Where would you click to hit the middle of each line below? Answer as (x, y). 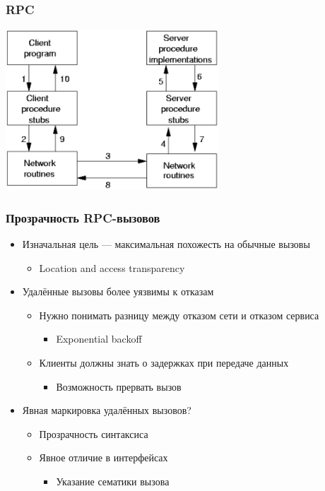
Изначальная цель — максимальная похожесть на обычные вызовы (166, 244)
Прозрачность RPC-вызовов (83, 217)
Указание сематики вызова (113, 481)
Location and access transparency (112, 267)
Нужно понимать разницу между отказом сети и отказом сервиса (179, 315)
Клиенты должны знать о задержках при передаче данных (164, 363)
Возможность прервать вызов (119, 386)
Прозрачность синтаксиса (94, 433)
